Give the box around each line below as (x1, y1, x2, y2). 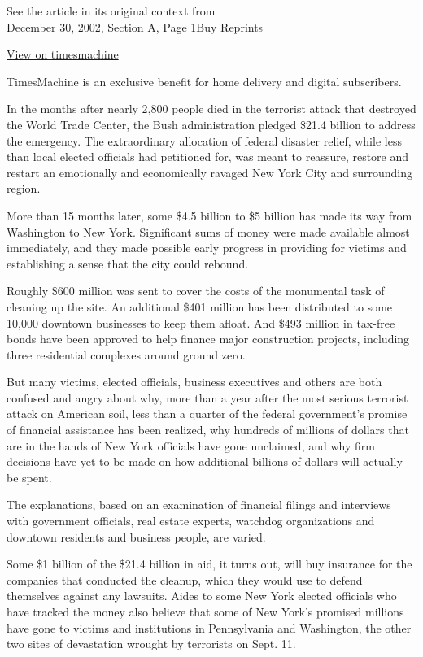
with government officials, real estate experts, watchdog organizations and (7, 512, 375, 529)
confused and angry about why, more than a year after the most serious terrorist (7, 389, 408, 406)
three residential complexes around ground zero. (7, 346, 246, 363)
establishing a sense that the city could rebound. (7, 255, 249, 272)
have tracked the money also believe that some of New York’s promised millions (7, 603, 404, 620)
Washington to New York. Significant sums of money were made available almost (7, 223, 410, 240)
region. (7, 180, 41, 197)
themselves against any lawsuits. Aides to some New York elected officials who (7, 587, 397, 604)
